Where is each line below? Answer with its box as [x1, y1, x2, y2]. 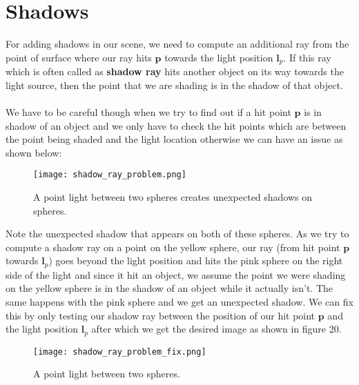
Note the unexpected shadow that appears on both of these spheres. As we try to [6, 226, 349, 241]
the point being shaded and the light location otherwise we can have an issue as [6, 132, 343, 146]
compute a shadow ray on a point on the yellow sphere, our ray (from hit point [6, 239, 340, 254]
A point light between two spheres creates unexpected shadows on [33, 189, 313, 204]
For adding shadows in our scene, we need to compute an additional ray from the [6, 37, 349, 51]
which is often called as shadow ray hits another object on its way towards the [6, 64, 344, 79]
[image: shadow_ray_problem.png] [33, 170, 186, 180]
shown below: [6, 145, 62, 159]
